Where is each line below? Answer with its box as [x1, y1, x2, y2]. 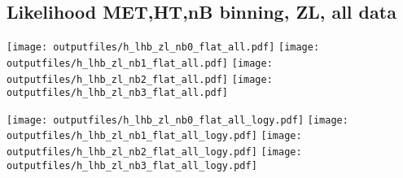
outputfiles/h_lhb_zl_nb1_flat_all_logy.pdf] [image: [7, 130, 302, 142]
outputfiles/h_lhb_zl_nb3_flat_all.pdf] [7, 87, 229, 99]
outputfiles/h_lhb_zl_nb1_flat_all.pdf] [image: [7, 57, 273, 69]
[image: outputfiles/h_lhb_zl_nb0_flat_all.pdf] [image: [7, 41, 320, 54]
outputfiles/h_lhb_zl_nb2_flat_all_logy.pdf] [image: [7, 146, 302, 158]
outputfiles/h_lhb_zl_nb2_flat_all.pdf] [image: [7, 73, 273, 85]
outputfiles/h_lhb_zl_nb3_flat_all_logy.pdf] [7, 159, 257, 171]
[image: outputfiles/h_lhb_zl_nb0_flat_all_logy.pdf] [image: [7, 114, 348, 126]
